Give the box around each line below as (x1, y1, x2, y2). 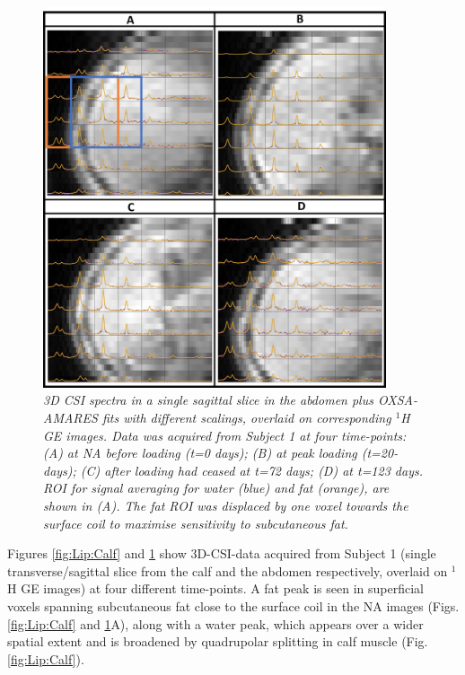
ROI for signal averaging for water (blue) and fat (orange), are (43, 478, 390, 497)
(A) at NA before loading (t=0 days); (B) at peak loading (43, 443, 357, 462)
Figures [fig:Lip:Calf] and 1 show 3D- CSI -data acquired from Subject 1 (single (7, 544, 436, 563)
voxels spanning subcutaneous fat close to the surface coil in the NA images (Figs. (7, 596, 460, 615)
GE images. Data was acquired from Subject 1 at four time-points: (43, 425, 407, 444)
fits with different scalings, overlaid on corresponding (101, 408, 391, 426)
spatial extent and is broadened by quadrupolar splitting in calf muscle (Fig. (7, 632, 428, 651)
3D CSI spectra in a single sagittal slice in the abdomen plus (43, 390, 373, 409)
